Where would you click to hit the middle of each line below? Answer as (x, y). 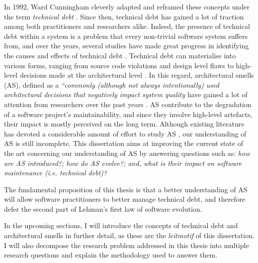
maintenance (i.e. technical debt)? (56, 173)
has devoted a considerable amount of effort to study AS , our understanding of (125, 133)
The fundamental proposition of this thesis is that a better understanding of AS (126, 189)
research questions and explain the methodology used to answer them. (111, 255)
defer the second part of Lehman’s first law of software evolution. (103, 208)
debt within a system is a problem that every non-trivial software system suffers (126, 36)
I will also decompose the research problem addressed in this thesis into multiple (127, 245)
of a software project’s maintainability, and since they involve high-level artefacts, (128, 114)
